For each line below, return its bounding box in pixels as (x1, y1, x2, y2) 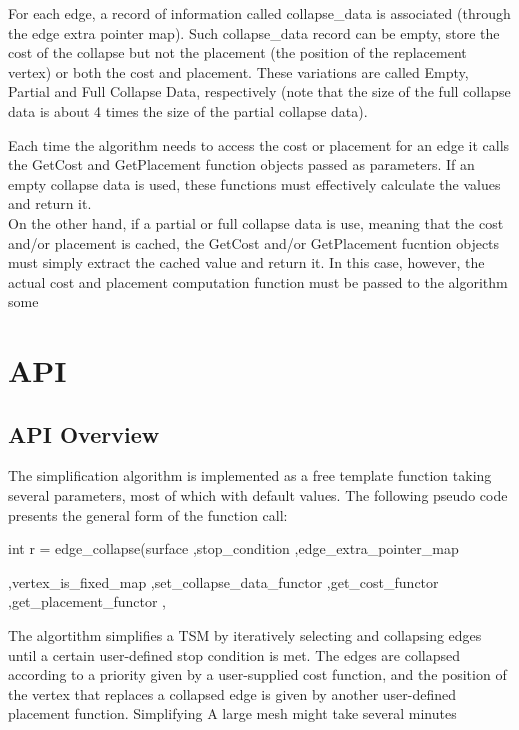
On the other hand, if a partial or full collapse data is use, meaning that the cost (8, 212, 504, 233)
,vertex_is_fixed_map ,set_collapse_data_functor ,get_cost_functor (8, 571, 439, 592)
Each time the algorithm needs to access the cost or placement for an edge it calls (8, 134, 510, 155)
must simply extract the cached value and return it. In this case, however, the (8, 252, 485, 273)
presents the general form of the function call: (8, 504, 288, 525)
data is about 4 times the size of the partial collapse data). (8, 100, 368, 121)
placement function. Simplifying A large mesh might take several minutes (8, 703, 457, 724)
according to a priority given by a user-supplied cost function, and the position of (8, 664, 507, 685)
